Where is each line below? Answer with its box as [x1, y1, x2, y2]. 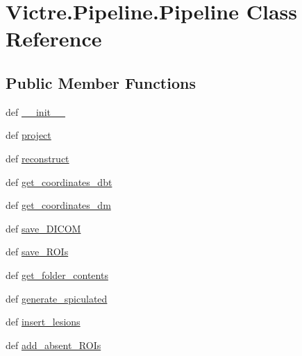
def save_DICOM [6, 221, 81, 235]
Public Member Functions [6, 71, 196, 93]
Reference [6, 24, 102, 53]
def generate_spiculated [6, 291, 108, 305]
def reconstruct [6, 151, 69, 165]
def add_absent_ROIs [6, 337, 101, 352]
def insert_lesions [6, 314, 81, 329]
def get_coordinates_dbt [6, 174, 112, 189]
